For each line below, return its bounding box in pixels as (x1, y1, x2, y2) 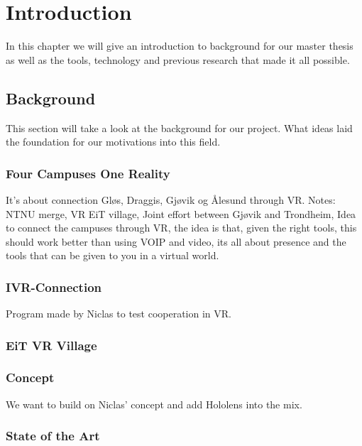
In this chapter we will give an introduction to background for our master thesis (6, 38, 353, 53)
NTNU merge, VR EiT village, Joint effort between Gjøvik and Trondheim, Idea (6, 206, 356, 221)
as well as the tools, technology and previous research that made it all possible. (6, 52, 350, 67)
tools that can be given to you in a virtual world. (6, 248, 219, 263)
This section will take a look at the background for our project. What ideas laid (6, 120, 353, 135)
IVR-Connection (6, 278, 102, 295)
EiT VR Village (6, 336, 97, 354)
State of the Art (6, 427, 100, 445)
